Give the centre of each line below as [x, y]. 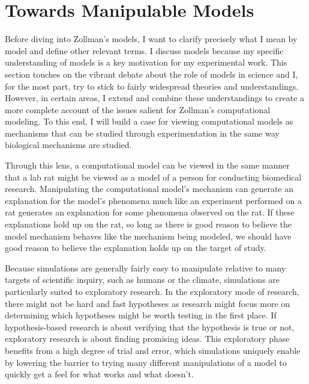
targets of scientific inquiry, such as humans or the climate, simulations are [142, 280]
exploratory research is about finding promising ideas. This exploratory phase [147, 339]
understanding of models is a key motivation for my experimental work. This [146, 62]
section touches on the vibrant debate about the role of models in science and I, [151, 74]
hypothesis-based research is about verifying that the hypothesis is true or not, [150, 327]
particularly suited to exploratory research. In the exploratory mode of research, [152, 291]
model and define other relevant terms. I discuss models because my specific [144, 50]
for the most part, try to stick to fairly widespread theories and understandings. [152, 86]
